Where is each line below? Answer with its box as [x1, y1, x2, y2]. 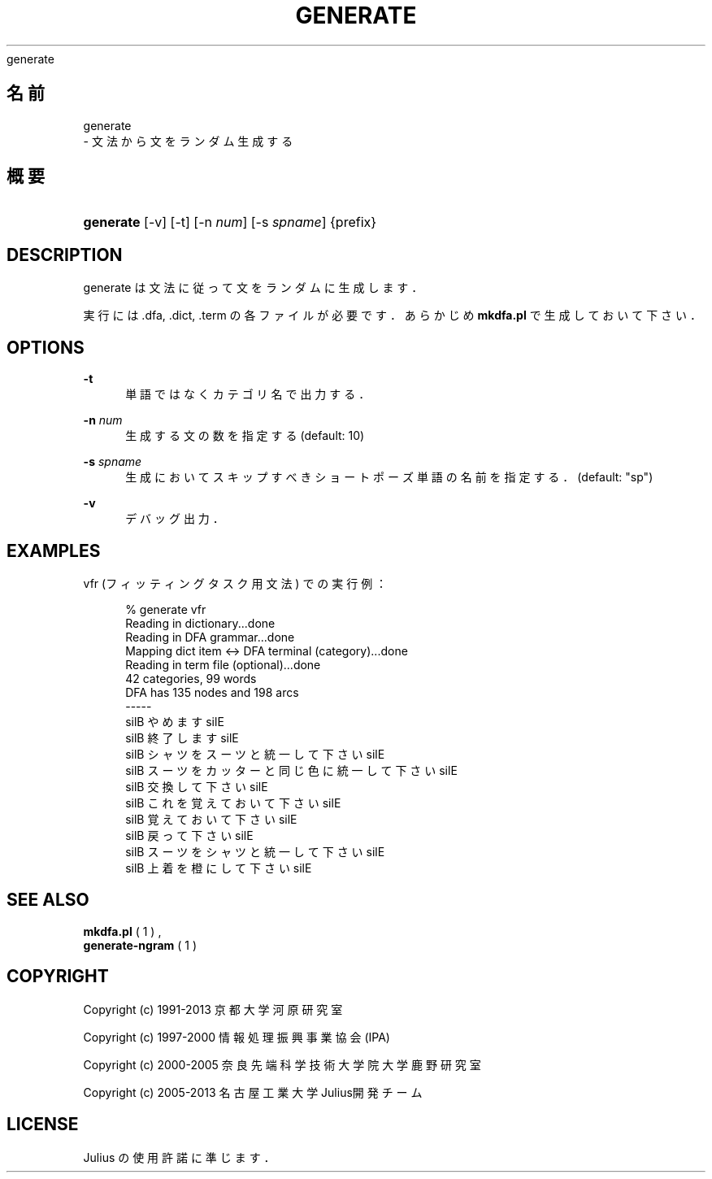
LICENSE [7, 1114, 79, 1135]
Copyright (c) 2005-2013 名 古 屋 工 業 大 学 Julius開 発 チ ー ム [83, 1085, 423, 1099]
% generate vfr [125, 602, 206, 616]
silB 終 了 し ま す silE [125, 730, 239, 745]
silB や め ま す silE [125, 714, 224, 729]
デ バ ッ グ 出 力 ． [125, 511, 224, 526]
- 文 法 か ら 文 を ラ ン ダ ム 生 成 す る [83, 133, 293, 148]
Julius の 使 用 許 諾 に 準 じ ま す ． [83, 1150, 276, 1164]
